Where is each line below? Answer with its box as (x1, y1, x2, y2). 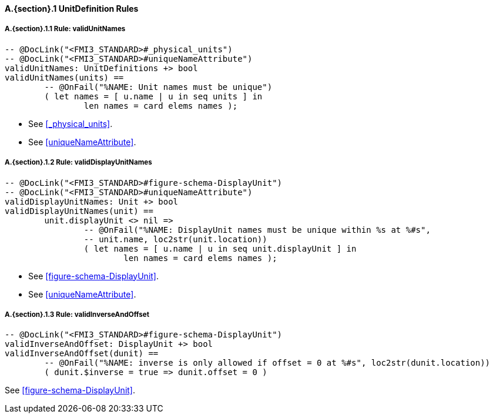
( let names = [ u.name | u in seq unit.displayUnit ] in (83, 243, 357, 253)
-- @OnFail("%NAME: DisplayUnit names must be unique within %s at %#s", (83, 225, 431, 235)
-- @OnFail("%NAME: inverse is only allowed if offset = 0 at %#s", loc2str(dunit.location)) (44, 358, 491, 368)
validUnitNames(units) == (5, 72, 124, 82)
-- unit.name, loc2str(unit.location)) (83, 234, 267, 244)
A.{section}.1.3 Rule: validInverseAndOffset (5, 310, 149, 319)
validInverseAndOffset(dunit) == (5, 349, 159, 359)
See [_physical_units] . (28, 118, 113, 129)
